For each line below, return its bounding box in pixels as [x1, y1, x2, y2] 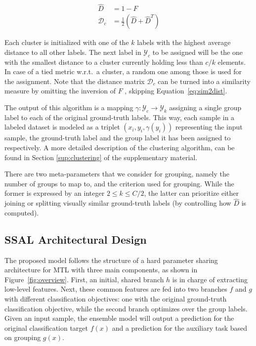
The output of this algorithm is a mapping [4, 102, 133, 113]
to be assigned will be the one [152, 46, 243, 57]
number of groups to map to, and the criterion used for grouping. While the [4, 178, 234, 188]
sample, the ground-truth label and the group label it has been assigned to [4, 132, 231, 143]
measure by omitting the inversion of [4, 86, 116, 96]
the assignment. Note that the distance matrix [4, 76, 145, 86]
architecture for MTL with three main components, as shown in [4, 264, 198, 275]
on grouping [4, 332, 41, 343]
